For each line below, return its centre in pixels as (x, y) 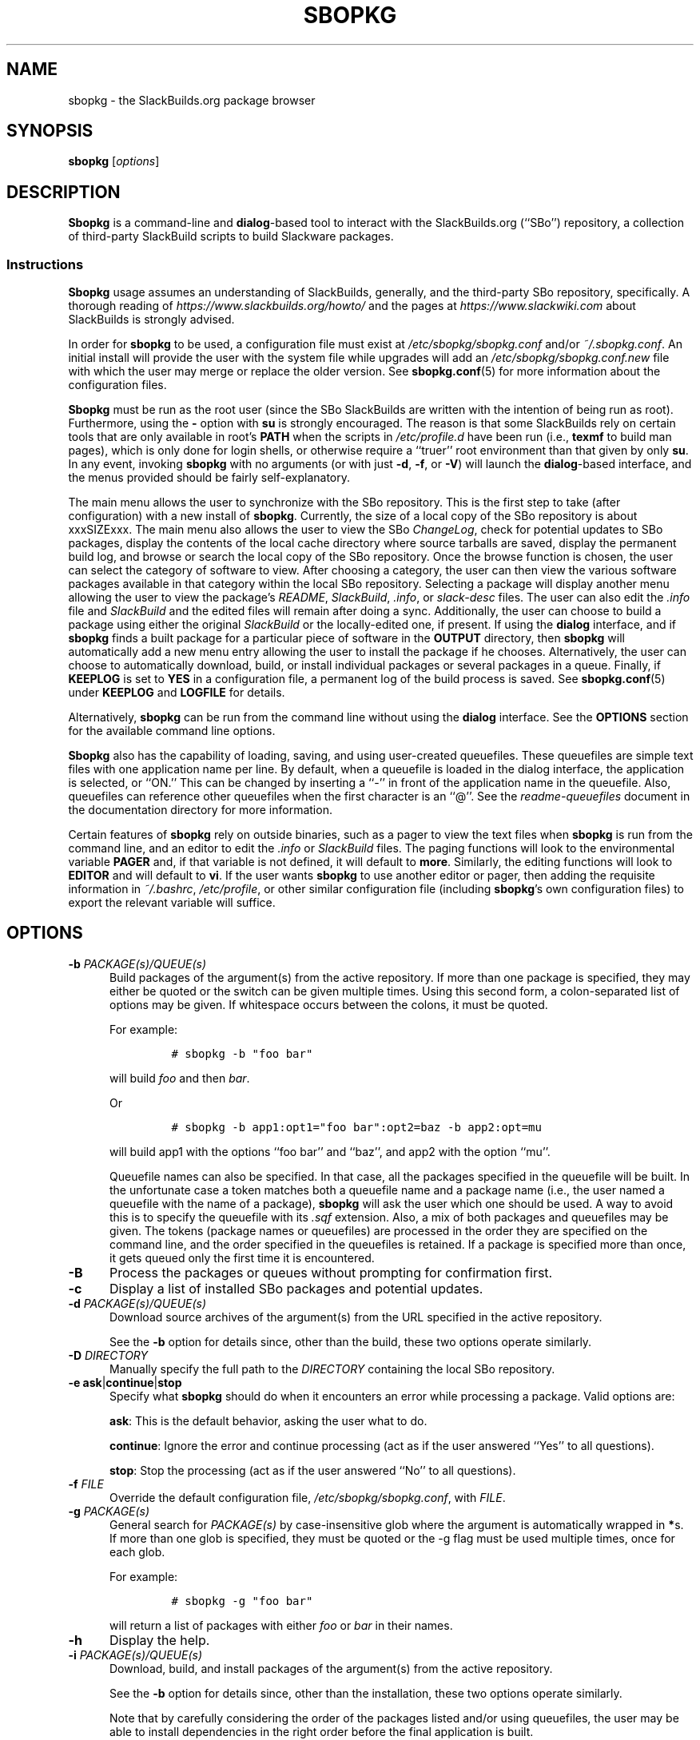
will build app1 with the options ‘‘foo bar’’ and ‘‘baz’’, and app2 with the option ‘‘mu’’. (330, 1151)
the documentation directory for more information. (200, 810)
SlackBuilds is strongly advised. (151, 320)
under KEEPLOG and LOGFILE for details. (177, 693)
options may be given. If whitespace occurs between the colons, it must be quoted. (329, 1004)
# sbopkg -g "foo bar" (242, 1601)
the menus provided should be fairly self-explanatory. (209, 478)
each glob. (137, 1551)
